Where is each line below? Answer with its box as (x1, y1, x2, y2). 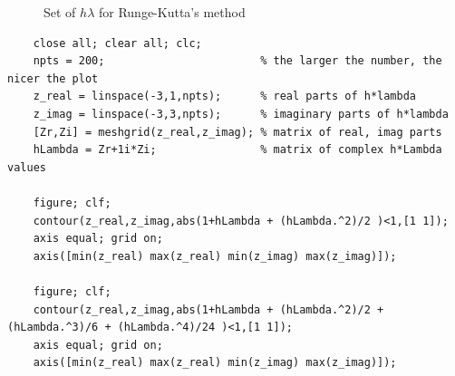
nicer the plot (7, 72, 99, 85)
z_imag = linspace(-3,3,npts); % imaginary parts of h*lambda (33, 107, 449, 121)
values (7, 160, 46, 174)
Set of (44, 3, 76, 21)
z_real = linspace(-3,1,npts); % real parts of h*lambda (33, 90, 417, 103)
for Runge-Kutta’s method (98, 3, 246, 21)
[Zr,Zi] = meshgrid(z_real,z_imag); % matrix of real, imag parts (33, 125, 442, 139)
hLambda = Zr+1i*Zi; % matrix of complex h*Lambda (33, 143, 442, 157)
